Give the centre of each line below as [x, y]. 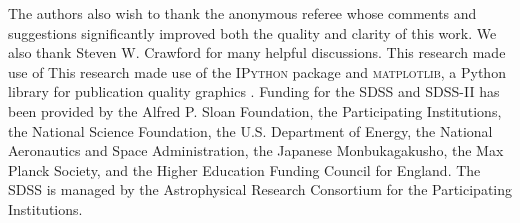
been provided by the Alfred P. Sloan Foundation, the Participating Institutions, [255, 110]
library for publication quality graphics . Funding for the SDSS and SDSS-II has [254, 91]
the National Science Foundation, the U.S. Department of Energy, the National [250, 130]
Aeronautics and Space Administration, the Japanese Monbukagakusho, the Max [256, 150]
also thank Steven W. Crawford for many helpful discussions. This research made [257, 52]
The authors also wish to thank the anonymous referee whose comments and [242, 13]
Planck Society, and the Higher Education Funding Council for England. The [244, 169]
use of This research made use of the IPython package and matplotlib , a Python [257, 71]
